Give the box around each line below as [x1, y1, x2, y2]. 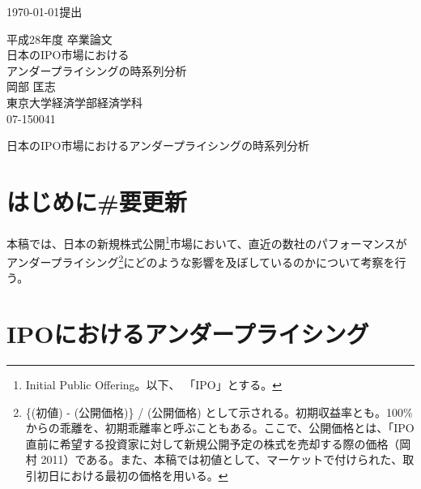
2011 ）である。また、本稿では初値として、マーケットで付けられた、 [40, 451, 403, 468]
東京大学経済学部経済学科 [6, 93, 142, 110]
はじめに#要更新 [6, 184, 187, 217]
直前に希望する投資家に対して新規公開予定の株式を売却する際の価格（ [25, 435, 400, 452]
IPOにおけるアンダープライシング [6, 317, 369, 350]
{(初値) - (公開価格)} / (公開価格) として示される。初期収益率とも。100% [25, 403, 413, 420]
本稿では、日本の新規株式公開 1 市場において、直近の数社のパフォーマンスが [6, 232, 407, 251]
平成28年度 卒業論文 [6, 30, 113, 47]
